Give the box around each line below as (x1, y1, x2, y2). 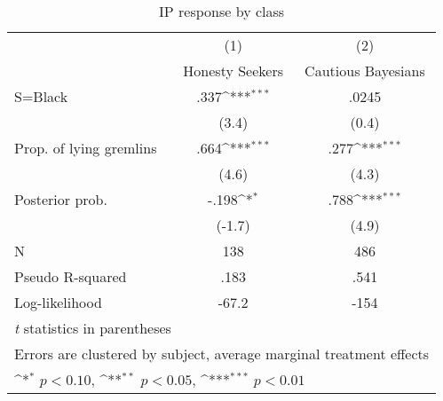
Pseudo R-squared (14, 266, 127, 287)
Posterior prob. (14, 189, 107, 209)
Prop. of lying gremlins (14, 138, 157, 158)
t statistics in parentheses (14, 318, 171, 338)
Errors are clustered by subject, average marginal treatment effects (14, 343, 430, 364)
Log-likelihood (14, 292, 102, 312)
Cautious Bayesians (305, 60, 425, 81)
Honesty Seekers (183, 60, 283, 81)
